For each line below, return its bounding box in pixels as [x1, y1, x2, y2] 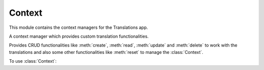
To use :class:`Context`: [9, 58, 57, 64]
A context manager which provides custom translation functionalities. [9, 33, 149, 39]
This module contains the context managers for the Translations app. [9, 24, 148, 30]
